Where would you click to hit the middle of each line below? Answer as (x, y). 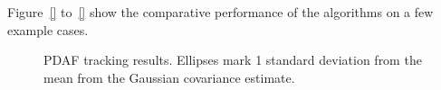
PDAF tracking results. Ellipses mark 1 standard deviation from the (233, 60)
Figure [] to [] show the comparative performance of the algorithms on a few (220, 12)
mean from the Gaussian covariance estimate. (169, 77)
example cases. (48, 29)
